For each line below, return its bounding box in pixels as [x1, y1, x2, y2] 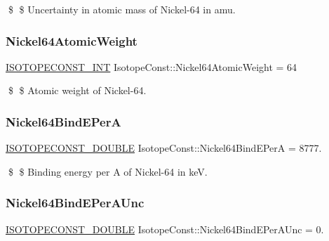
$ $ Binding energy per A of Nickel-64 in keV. [8, 164, 208, 178]
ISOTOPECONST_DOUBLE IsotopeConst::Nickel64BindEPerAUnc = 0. [6, 221, 324, 236]
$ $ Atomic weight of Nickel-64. [8, 83, 147, 98]
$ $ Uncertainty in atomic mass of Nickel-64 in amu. [8, 2, 236, 16]
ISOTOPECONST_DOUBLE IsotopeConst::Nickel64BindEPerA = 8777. [6, 141, 322, 155]
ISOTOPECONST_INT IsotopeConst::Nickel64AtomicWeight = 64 [6, 59, 297, 74]
